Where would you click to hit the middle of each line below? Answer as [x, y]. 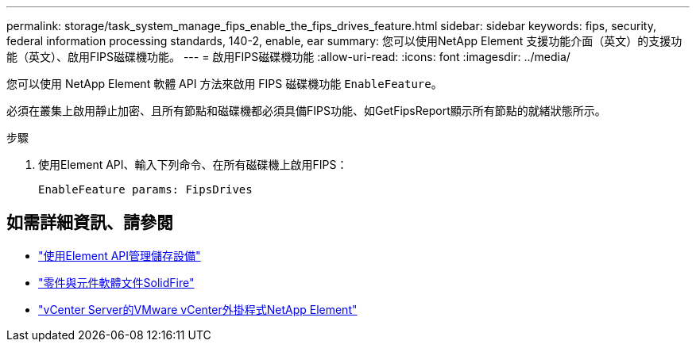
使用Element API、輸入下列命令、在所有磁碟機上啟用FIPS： [193, 164]
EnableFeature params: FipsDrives [145, 189]
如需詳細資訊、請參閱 [90, 223]
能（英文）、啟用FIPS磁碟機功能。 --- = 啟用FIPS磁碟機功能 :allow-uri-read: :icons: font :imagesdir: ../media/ [288, 57]
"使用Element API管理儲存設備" [120, 255]
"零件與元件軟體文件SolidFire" [116, 282]
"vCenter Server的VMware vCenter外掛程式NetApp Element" [198, 309]
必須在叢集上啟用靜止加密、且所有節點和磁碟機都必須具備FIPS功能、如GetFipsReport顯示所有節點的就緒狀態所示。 [306, 111]
